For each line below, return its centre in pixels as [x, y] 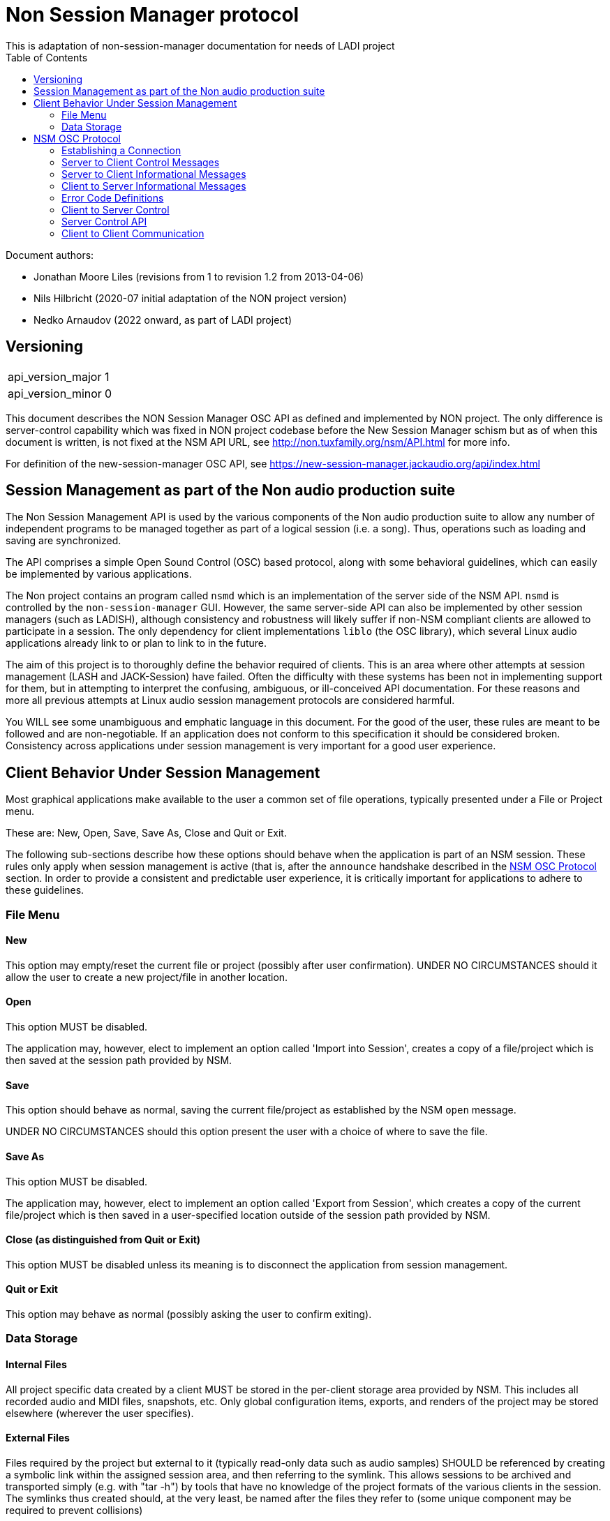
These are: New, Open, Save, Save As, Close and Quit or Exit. [146, 833]
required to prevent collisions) [74, 1510]
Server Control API [104, 221]
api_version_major [55, 376]
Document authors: [50, 255]
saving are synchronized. [64, 541]
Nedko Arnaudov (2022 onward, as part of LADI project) [163, 320]
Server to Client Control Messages [141, 162]
